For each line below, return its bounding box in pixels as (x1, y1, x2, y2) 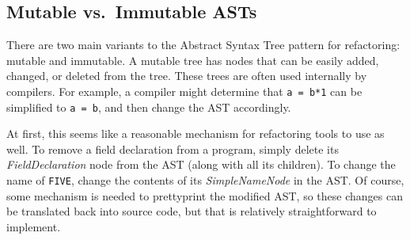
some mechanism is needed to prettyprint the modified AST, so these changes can (6, 187, 403, 204)
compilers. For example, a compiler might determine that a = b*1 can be (6, 82, 363, 99)
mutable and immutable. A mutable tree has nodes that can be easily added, (6, 51, 379, 68)
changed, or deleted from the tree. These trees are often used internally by (6, 67, 367, 84)
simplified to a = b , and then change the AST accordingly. (6, 98, 291, 115)
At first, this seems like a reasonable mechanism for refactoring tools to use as (6, 125, 385, 142)
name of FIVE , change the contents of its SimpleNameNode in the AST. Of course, (6, 172, 404, 189)
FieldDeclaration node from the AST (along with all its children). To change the (6, 156, 396, 173)
